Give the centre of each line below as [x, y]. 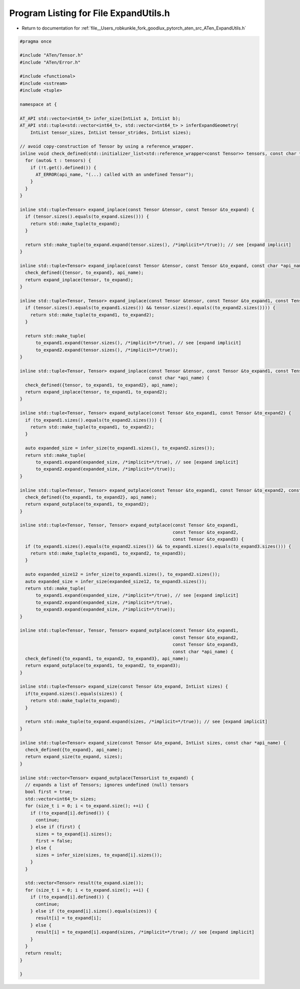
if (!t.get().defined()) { [63, 167]
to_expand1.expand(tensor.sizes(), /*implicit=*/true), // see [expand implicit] [138, 343]
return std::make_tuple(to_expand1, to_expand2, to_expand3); [108, 553]
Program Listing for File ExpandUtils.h [89, 13]
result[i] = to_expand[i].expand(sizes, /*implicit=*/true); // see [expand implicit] [145, 932]
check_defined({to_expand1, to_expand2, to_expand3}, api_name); [107, 658]
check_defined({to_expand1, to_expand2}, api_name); [91, 497]
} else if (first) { [55, 827]
